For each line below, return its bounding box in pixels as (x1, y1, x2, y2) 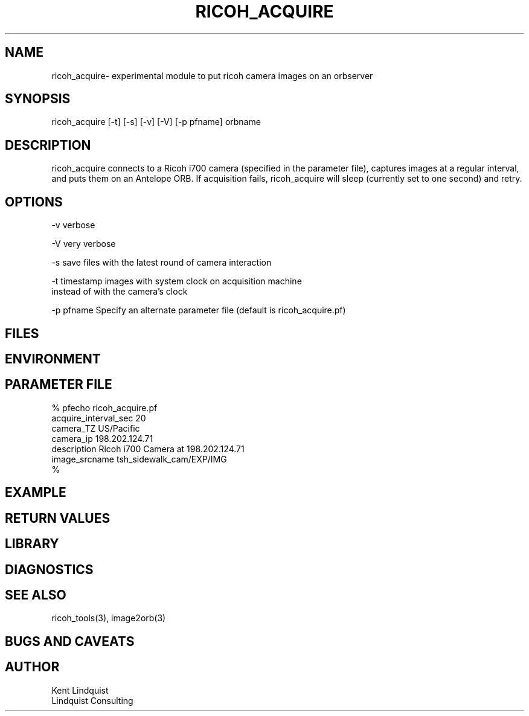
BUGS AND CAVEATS (5, 633, 135, 649)
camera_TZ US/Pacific (51, 423, 140, 433)
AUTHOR (5, 659, 60, 675)
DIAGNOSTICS (5, 561, 94, 577)
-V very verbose (51, 238, 116, 249)
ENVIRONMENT (5, 351, 101, 366)
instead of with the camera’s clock (51, 286, 188, 297)
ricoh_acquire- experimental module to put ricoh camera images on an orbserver (51, 70, 373, 81)
